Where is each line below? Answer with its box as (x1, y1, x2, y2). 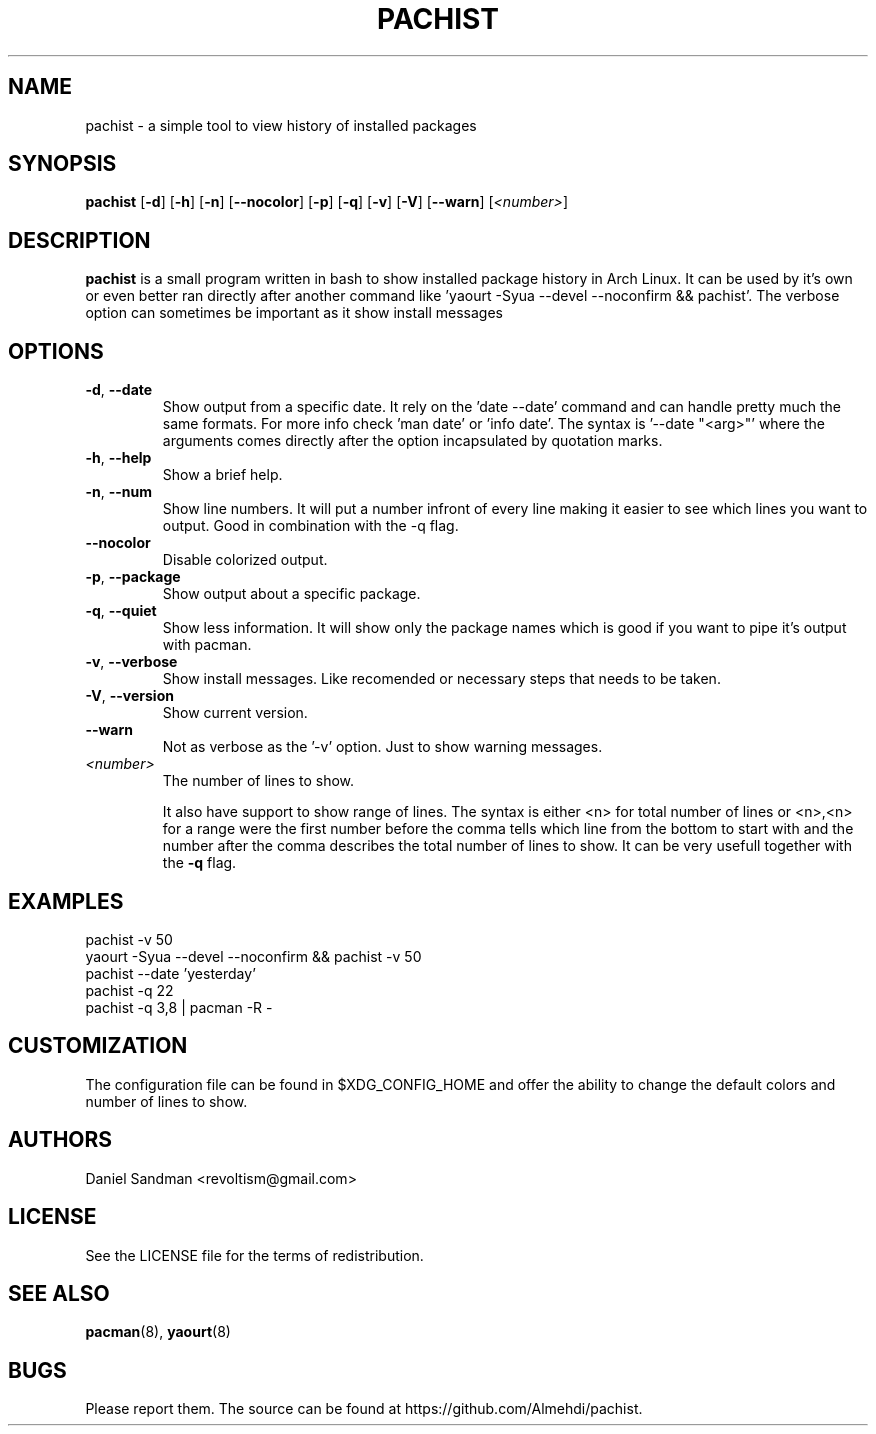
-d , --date (85, 381, 153, 399)
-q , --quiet (85, 602, 157, 620)
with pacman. (162, 636, 252, 654)
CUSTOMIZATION (8, 1033, 188, 1059)
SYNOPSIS (8, 151, 117, 177)
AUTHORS (8, 1127, 113, 1153)
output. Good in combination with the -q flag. (162, 517, 459, 535)
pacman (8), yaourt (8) (85, 1323, 231, 1341)
